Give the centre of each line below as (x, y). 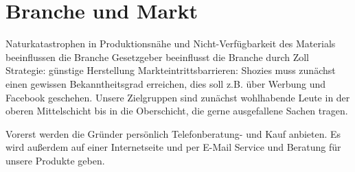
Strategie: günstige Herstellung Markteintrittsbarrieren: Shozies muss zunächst (171, 70)
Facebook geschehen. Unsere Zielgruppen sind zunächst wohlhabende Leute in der (178, 97)
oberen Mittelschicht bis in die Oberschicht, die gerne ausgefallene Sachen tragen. (177, 111)
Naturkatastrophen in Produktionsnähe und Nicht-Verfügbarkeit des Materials (171, 44)
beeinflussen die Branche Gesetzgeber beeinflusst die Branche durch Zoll (158, 57)
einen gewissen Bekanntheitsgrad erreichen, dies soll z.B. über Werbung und (166, 83)
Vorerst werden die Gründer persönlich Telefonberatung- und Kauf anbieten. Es (173, 133)
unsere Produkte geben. (55, 160)
